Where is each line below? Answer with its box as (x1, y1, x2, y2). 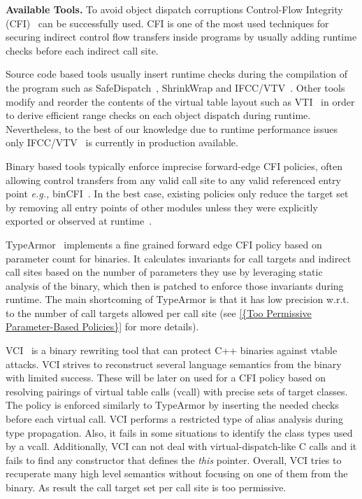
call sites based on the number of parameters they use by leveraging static (6, 265, 323, 279)
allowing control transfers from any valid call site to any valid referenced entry (6, 172, 342, 187)
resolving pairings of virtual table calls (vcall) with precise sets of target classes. (6, 384, 348, 398)
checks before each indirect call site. (6, 43, 159, 57)
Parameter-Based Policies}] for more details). (6, 319, 199, 334)
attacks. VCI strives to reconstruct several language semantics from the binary (6, 356, 342, 371)
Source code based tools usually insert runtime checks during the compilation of (6, 66, 347, 81)
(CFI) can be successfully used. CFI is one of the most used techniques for (6, 15, 329, 30)
